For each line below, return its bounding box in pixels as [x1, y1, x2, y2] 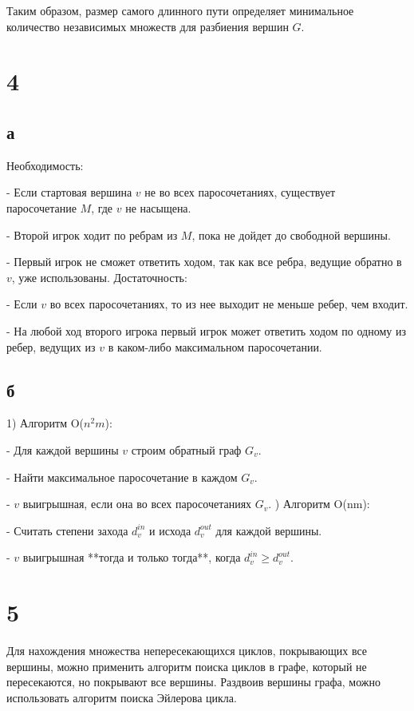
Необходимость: [6, 157, 84, 173]
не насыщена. [125, 199, 191, 216]
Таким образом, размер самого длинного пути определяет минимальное [6, 2, 354, 18]
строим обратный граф [131, 441, 242, 458]
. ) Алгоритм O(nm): [268, 495, 370, 512]
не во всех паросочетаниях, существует [144, 184, 336, 201]
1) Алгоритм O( [6, 415, 85, 431]
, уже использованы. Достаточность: [11, 268, 187, 285]
